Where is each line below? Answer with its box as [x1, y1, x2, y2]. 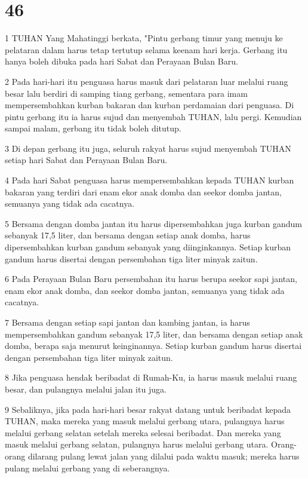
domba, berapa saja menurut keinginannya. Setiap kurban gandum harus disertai [5, 339, 302, 352]
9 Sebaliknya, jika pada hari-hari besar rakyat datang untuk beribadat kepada [5, 403, 291, 415]
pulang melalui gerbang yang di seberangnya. [5, 461, 170, 474]
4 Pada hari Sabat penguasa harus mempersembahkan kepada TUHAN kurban [5, 174, 294, 186]
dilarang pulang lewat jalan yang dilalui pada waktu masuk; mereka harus [27, 449, 300, 462]
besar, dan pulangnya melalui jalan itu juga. [5, 382, 167, 395]
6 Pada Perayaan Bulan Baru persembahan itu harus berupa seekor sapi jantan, [5, 272, 297, 285]
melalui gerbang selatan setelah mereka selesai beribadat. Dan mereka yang [5, 426, 281, 439]
